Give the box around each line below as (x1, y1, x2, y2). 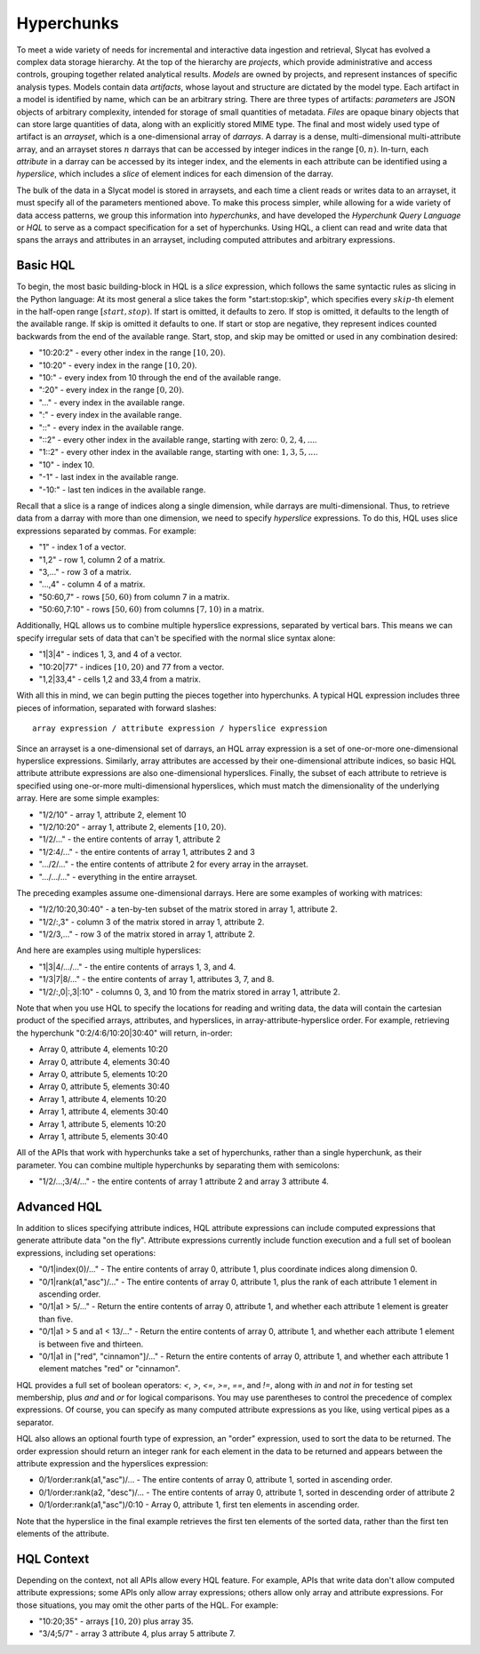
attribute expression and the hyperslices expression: (16, 1458, 209, 1469)
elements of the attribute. (16, 1528, 109, 1538)
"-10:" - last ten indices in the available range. (38, 484, 206, 495)
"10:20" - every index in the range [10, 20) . (38, 360, 197, 371)
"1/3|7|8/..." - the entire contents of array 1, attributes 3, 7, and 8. (38, 974, 275, 985)
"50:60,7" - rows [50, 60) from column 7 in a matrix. (38, 591, 230, 602)
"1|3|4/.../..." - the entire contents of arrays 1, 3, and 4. (38, 961, 236, 972)
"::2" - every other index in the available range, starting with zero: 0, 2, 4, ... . (38, 435, 317, 444)
